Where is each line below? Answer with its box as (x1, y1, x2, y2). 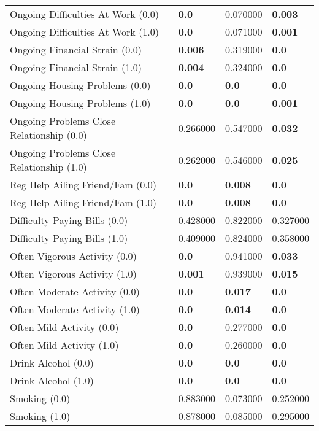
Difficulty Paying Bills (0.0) (10, 213, 128, 227)
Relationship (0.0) (10, 128, 87, 142)
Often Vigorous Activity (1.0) (10, 266, 137, 281)
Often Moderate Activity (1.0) (10, 302, 140, 316)
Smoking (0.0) (10, 391, 71, 405)
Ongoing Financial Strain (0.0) (10, 42, 142, 56)
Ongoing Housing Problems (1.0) (10, 96, 151, 110)
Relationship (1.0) (10, 160, 87, 174)
